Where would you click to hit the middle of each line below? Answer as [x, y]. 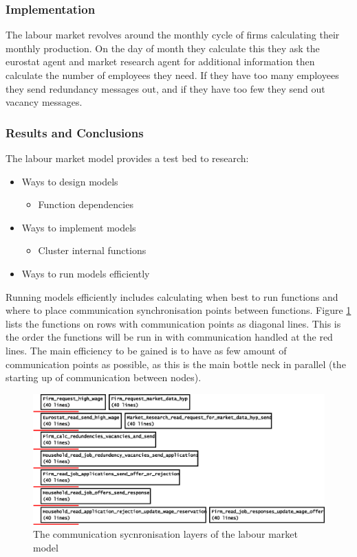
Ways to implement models [79, 227]
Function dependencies [86, 204]
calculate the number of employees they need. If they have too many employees [172, 75]
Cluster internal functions [92, 250]
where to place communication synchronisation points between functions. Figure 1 [178, 310]
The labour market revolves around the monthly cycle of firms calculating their [173, 35]
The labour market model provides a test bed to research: [127, 158]
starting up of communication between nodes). [104, 377]
